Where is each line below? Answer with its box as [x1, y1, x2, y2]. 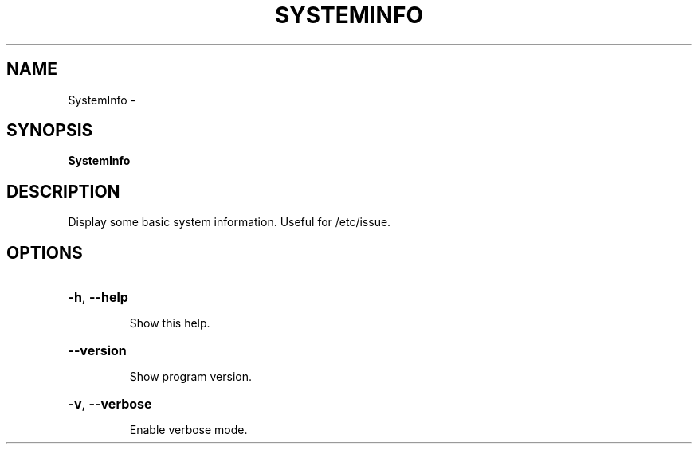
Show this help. [129, 316, 210, 331]
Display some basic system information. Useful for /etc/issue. [68, 215, 391, 229]
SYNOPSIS [6, 120, 93, 141]
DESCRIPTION [6, 181, 120, 202]
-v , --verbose [68, 396, 152, 413]
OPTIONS [6, 242, 83, 263]
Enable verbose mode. [129, 423, 248, 437]
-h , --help [68, 289, 128, 306]
